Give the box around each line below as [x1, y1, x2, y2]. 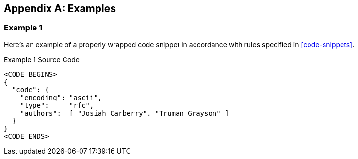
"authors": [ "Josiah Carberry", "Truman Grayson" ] [20, 109, 229, 117]
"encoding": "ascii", [20, 93, 102, 101]
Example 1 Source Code [4, 55, 80, 64]
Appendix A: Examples [4, 2, 116, 14]
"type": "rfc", [20, 101, 94, 109]
